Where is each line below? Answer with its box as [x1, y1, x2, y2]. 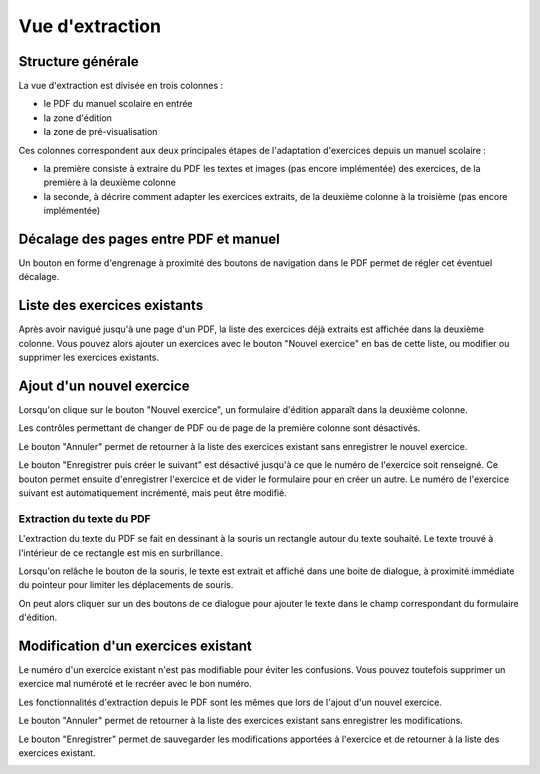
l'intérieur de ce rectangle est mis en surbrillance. [18, 546, 224, 559]
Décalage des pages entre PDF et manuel [18, 231, 280, 247]
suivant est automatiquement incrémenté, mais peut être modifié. [18, 487, 287, 499]
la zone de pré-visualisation [43, 126, 158, 138]
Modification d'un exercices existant [18, 637, 252, 654]
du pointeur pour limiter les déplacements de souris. [18, 579, 234, 591]
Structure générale [18, 53, 139, 70]
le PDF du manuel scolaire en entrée [43, 98, 193, 110]
